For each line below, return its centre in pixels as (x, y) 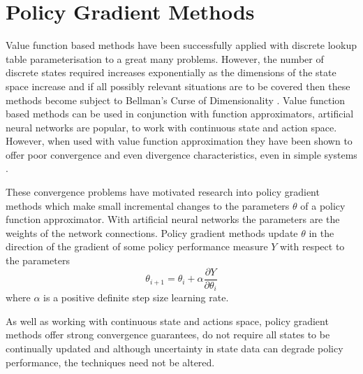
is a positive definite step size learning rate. (136, 297)
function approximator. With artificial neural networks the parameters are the (173, 219)
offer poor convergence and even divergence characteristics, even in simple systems (181, 154)
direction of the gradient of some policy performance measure (137, 246)
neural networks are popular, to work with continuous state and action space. (171, 127)
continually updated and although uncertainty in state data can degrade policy (175, 348)
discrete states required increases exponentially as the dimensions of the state (171, 72)
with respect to (312, 246)
